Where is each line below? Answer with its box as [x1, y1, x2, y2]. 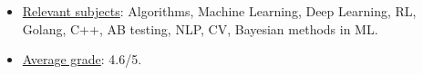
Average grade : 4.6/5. [22, 50, 142, 69]
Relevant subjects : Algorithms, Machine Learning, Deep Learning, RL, [22, 2, 417, 20]
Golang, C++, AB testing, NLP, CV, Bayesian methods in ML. [22, 19, 378, 38]
